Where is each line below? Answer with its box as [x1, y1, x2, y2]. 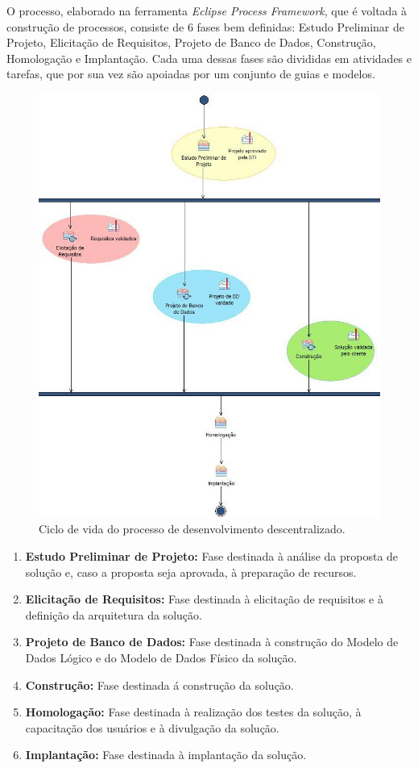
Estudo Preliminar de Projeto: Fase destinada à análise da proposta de [25, 548, 399, 564]
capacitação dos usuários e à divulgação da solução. [25, 719, 279, 736]
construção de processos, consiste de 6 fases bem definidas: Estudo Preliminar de [6, 18, 405, 35]
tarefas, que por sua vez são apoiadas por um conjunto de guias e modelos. [6, 65, 375, 82]
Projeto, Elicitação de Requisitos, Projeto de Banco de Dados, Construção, [6, 34, 376, 51]
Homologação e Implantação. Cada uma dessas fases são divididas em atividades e [6, 49, 412, 66]
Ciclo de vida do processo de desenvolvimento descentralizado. [39, 520, 346, 537]
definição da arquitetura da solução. [25, 606, 202, 623]
